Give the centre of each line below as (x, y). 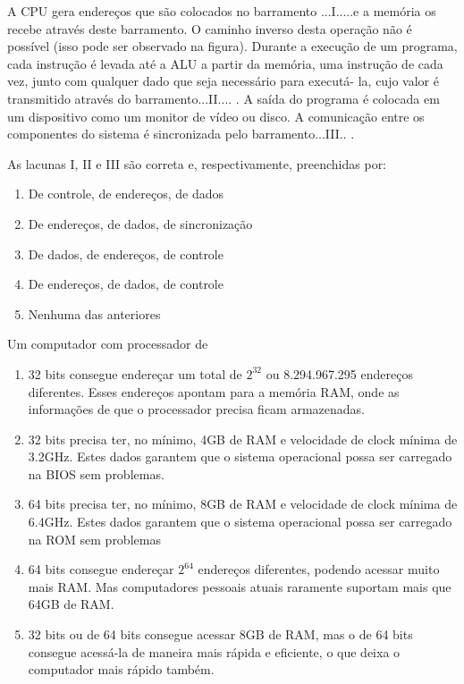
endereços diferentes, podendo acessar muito (319, 569)
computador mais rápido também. (121, 669)
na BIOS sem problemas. (96, 473)
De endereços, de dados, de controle (126, 284)
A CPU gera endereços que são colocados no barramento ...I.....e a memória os (222, 11)
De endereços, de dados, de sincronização (140, 223)
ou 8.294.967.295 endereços (339, 373)
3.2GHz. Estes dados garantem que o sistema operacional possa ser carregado (240, 456)
